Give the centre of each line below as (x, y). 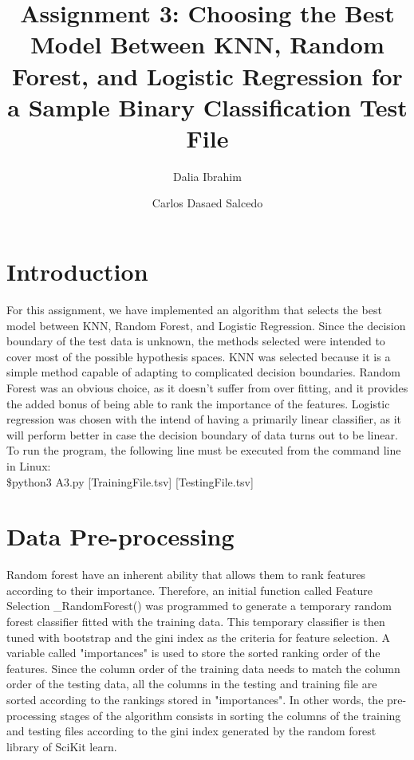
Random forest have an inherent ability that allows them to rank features (186, 575)
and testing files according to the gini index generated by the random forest (191, 731)
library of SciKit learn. (62, 746)
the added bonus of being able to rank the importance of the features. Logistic (198, 403)
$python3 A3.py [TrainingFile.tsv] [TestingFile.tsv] (130, 481)
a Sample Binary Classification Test (207, 106)
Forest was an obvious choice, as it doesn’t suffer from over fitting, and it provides (207, 387)
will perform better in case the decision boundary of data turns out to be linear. (202, 434)
